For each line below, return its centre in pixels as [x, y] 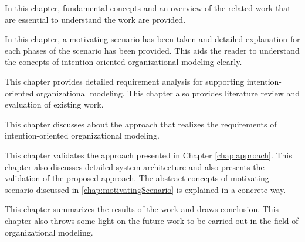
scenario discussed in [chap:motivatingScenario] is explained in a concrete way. [145, 189]
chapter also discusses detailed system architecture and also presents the [135, 166]
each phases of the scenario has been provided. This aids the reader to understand [152, 50]
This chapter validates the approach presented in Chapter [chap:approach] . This [148, 155]
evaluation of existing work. [54, 104]
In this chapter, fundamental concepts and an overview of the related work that [148, 8]
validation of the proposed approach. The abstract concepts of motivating [137, 178]
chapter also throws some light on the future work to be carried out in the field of [152, 220]
